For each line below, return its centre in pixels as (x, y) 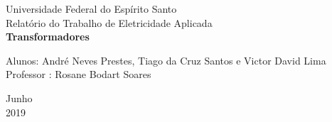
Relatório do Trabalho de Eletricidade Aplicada (109, 22)
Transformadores (48, 37)
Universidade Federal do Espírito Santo (91, 9)
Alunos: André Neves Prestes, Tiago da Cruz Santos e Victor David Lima (166, 60)
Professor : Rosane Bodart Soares (79, 74)
